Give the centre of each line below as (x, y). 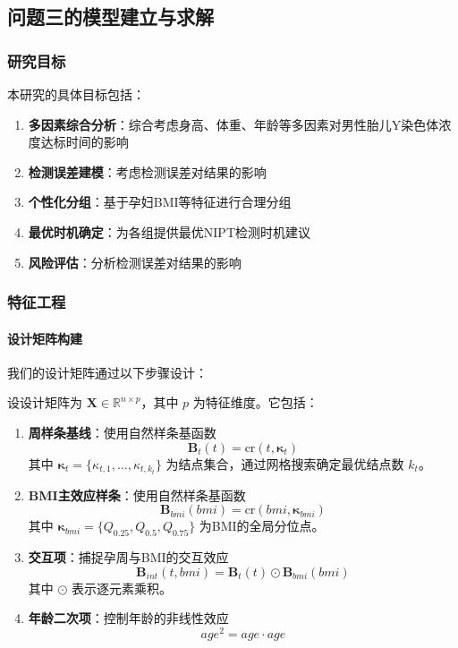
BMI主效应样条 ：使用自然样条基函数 (137, 495)
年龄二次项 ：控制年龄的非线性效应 (128, 618)
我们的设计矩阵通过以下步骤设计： (107, 372)
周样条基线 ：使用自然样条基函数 (122, 432)
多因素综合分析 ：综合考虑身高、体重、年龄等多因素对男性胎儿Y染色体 (233, 124)
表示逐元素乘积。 (122, 588)
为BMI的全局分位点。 (262, 526)
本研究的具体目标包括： (76, 94)
